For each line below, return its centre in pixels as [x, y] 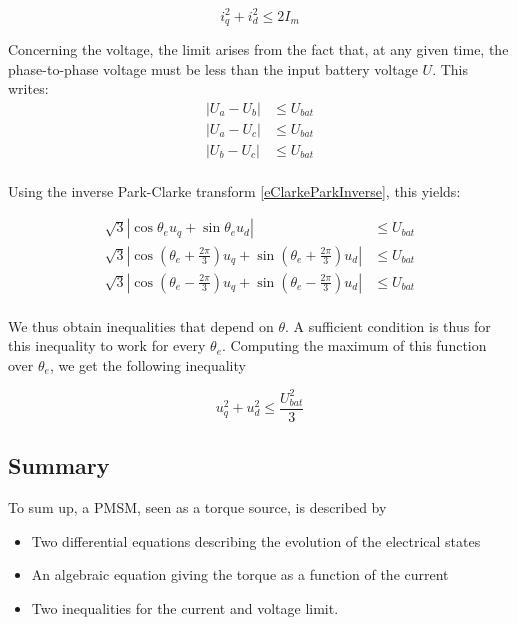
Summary [59, 465]
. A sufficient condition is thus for [388, 325]
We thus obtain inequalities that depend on [141, 325]
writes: [28, 88]
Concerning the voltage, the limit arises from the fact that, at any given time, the [258, 48]
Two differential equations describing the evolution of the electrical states [256, 540]
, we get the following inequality [147, 364]
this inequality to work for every [107, 345]
